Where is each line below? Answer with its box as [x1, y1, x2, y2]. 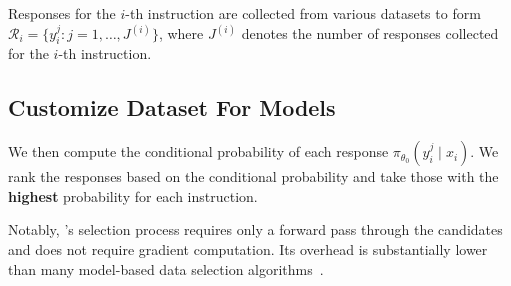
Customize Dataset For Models [8, 92, 336, 123]
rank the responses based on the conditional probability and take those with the [8, 166, 499, 187]
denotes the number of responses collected [241, 23, 499, 44]
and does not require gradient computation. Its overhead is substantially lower [8, 239, 488, 260]
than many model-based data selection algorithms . [8, 258, 324, 279]
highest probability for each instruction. [8, 185, 258, 206]
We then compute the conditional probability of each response [8, 141, 389, 162]
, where [158, 23, 204, 44]
